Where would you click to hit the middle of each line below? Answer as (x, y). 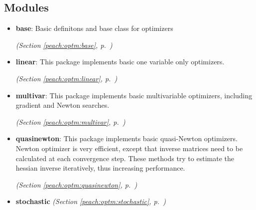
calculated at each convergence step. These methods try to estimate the (125, 158)
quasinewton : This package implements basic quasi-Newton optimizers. (127, 138)
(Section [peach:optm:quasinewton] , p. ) (76, 184)
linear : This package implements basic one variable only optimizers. (120, 62)
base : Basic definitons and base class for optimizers (94, 28)
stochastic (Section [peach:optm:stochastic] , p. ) (91, 201)
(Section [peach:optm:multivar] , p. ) (70, 121)
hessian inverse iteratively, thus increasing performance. (100, 168)
